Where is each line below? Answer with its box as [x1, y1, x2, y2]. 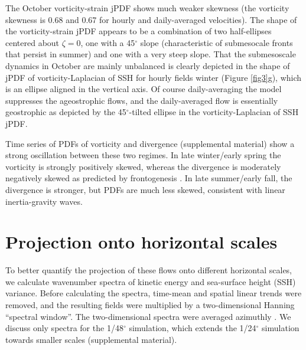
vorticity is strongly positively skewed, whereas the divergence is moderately [5, 160, 281, 172]
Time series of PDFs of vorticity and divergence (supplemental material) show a [5, 137, 295, 149]
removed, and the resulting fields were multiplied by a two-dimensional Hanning [5, 299, 295, 310]
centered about [5, 36, 60, 48]
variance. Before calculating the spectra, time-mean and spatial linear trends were [5, 287, 302, 299]
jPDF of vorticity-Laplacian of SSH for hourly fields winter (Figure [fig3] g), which [5, 71, 302, 83]
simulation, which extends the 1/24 [129, 322, 256, 334]
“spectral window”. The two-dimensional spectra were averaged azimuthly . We [5, 310, 291, 322]
